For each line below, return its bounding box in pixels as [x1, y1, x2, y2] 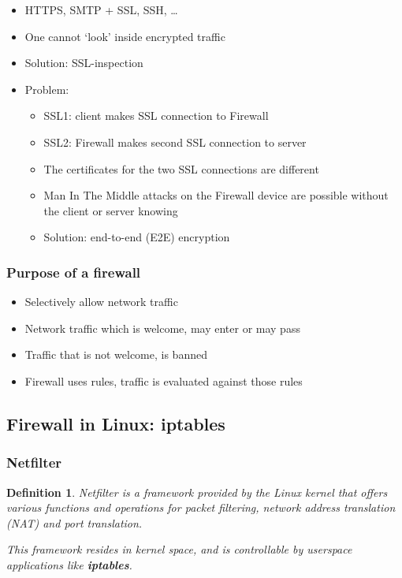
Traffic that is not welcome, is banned [24, 346, 207, 363]
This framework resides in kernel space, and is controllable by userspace [6, 541, 352, 557]
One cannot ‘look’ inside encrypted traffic [24, 28, 225, 44]
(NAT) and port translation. [6, 514, 143, 531]
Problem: [24, 80, 69, 97]
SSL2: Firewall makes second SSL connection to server [43, 133, 307, 150]
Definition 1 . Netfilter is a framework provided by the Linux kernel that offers [6, 483, 388, 500]
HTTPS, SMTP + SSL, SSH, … [24, 2, 178, 17]
